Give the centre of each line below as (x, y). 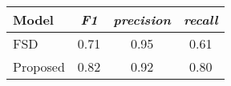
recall (201, 20)
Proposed (39, 66)
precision (142, 20)
